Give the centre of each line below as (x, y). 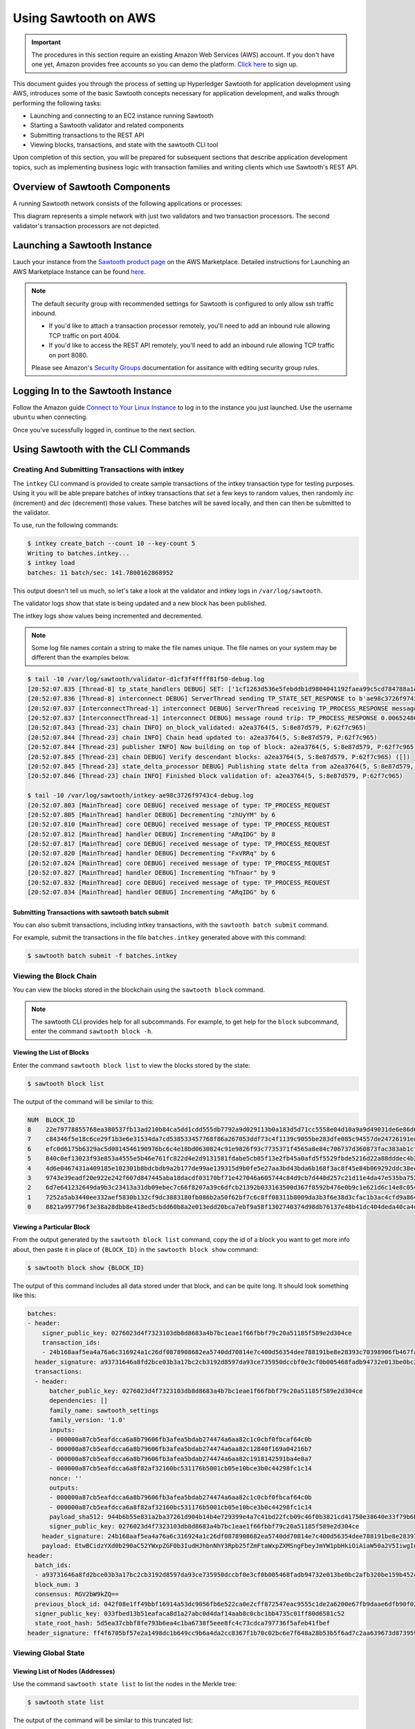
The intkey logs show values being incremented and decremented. (108, 616)
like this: (25, 1295)
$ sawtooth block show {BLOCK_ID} (86, 1268)
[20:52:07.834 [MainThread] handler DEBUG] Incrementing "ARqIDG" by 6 (151, 893)
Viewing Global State (49, 1653)
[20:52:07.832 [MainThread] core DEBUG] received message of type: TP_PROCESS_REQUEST (179, 882)
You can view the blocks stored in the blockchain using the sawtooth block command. (139, 990)
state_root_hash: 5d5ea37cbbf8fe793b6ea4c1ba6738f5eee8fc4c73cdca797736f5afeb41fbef (183, 1623)
